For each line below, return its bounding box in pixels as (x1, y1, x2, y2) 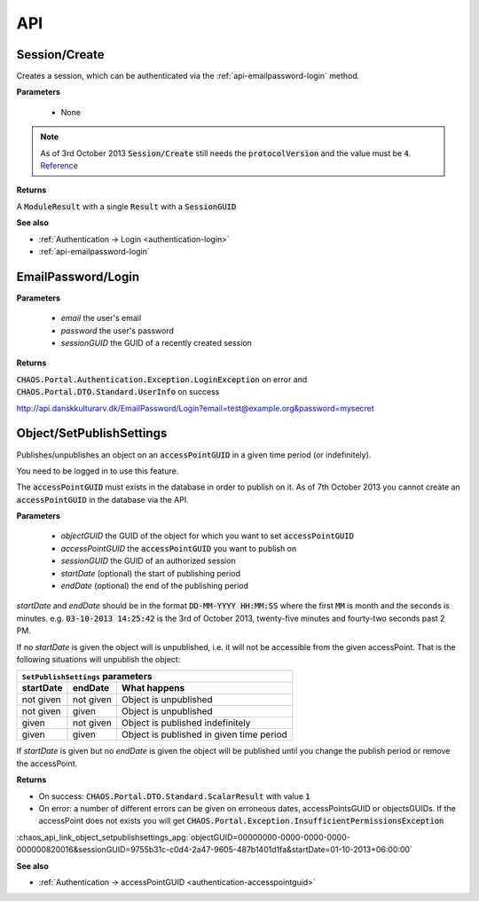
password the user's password (60, 325, 175, 336)
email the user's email (60, 313, 142, 324)
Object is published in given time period (121, 728, 287, 740)
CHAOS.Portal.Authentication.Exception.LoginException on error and (16, 373, 308, 385)
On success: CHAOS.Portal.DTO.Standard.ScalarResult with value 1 (38, 790, 310, 802)
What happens (121, 682, 185, 694)
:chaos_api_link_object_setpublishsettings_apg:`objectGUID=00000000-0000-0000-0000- (16, 832, 350, 842)
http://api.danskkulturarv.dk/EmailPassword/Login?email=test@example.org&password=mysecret (16, 403, 374, 413)
